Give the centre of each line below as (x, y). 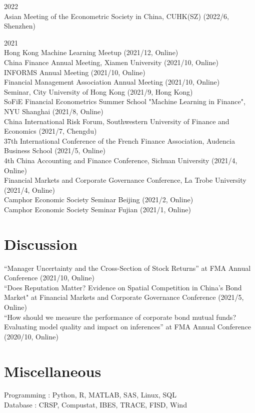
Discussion (41, 244)
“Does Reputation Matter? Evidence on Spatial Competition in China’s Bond (123, 287)
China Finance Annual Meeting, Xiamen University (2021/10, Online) (111, 62)
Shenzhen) (20, 26)
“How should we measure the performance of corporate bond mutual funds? (120, 317)
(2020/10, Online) (31, 336)
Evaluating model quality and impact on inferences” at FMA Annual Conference (128, 327)
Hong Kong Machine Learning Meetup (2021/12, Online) (91, 52)
